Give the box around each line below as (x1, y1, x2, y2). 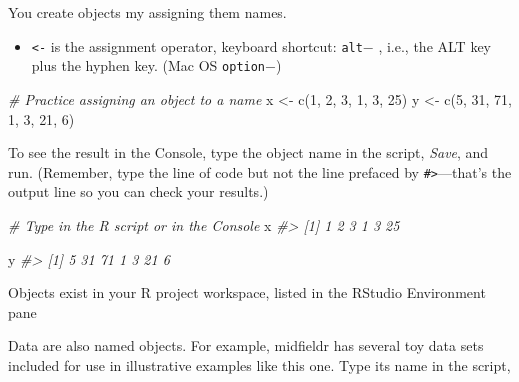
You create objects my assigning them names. (8, 2, 287, 22)
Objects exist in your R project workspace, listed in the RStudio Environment (8, 282, 486, 303)
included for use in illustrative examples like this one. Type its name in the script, (8, 354, 511, 375)
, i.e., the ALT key (378, 35, 492, 56)
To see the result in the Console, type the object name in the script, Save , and (8, 142, 489, 163)
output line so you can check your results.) (8, 181, 269, 202)
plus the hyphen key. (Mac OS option (31, 55, 266, 76)
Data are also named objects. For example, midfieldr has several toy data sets (8, 335, 484, 356)
